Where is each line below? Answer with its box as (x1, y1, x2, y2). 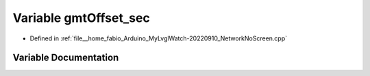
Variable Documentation (12, 52, 119, 64)
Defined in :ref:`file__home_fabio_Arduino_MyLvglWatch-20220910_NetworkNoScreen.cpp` (29, 34, 288, 42)
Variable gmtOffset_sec (12, 10, 150, 25)
